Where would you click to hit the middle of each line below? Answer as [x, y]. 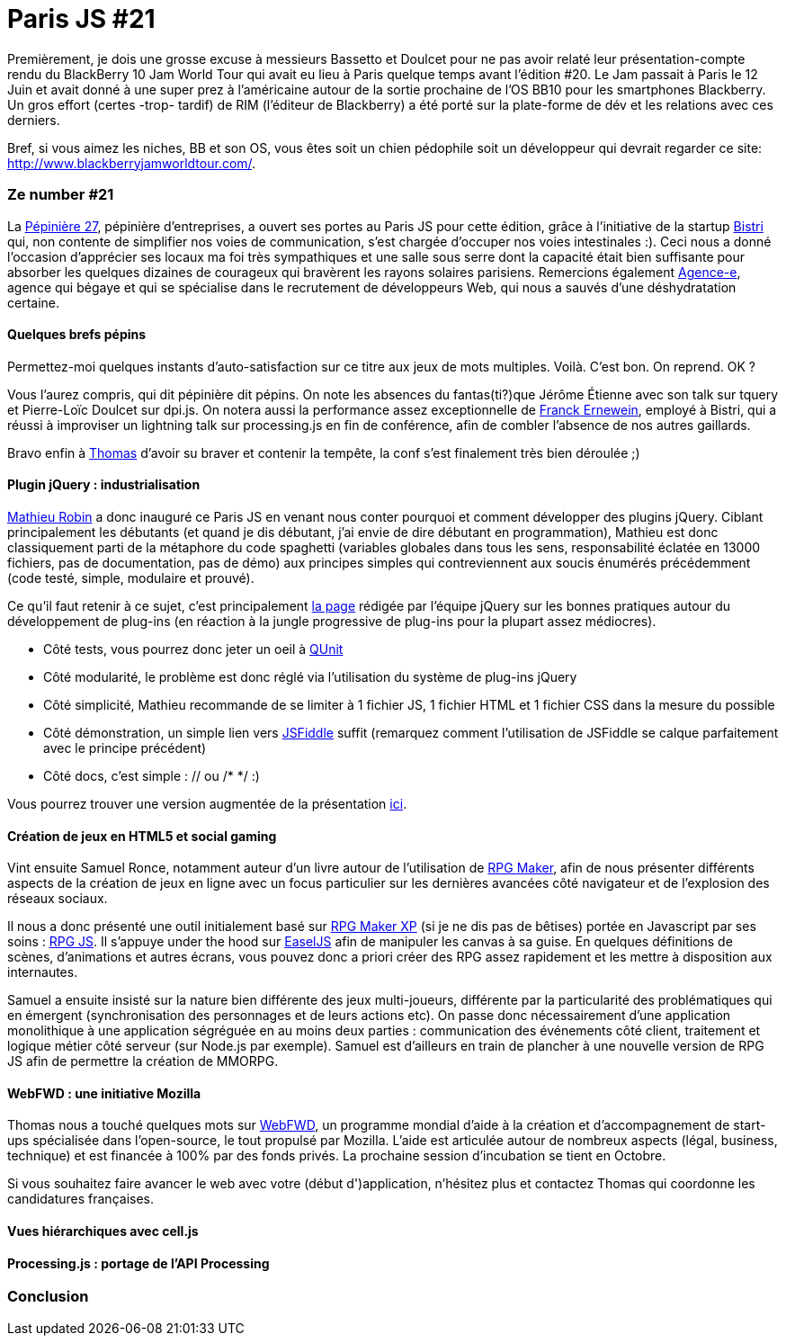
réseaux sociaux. [58, 899]
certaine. [34, 302]
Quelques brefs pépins [77, 335]
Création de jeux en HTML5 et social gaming [142, 836]
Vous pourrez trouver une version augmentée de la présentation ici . [207, 803]
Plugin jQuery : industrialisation [104, 485]
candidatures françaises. [80, 1199]
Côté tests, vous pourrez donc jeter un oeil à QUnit [193, 649]
